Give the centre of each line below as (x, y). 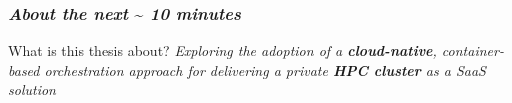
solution (32, 89)
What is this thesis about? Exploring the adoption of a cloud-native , (222, 50)
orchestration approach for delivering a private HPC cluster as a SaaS (265, 69)
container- (472, 50)
